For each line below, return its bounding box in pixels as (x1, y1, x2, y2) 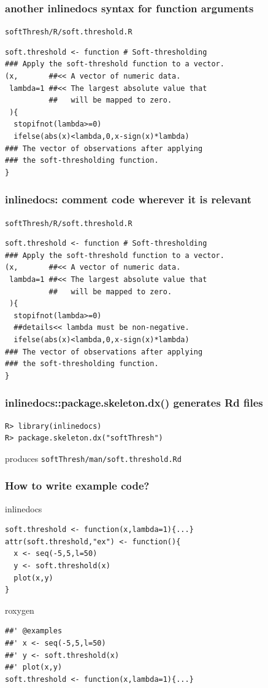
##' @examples (5, 627, 63, 636)
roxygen (5, 603, 34, 616)
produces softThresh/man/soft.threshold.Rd (5, 451, 182, 464)
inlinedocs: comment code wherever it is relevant (5, 192, 251, 207)
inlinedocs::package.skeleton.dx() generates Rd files (5, 395, 263, 410)
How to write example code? (5, 478, 150, 493)
